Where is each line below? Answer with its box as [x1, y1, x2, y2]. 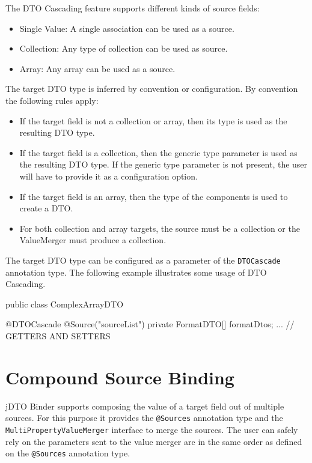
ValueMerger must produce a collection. [19, 234, 167, 246]
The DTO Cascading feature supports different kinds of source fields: [5, 2, 260, 14]
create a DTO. [19, 202, 73, 214]
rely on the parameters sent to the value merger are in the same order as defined [5, 435, 302, 447]
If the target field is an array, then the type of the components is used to [19, 190, 288, 202]
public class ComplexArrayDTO [5, 297, 124, 310]
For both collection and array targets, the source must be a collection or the [19, 222, 300, 234]
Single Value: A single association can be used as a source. [19, 22, 234, 34]
